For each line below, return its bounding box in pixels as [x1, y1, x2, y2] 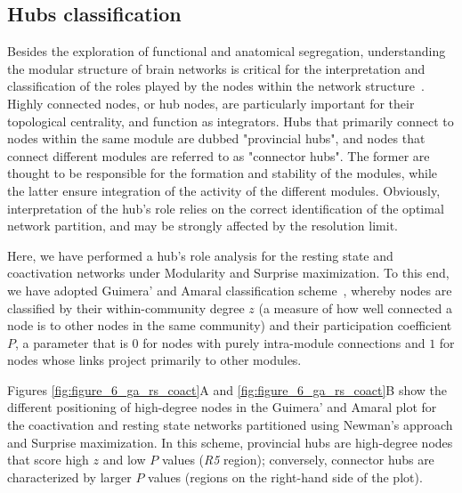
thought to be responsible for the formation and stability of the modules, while [7, 164, 438, 182]
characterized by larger [7, 467, 132, 486]
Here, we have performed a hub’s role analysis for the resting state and [7, 246, 393, 264]
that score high [7, 450, 89, 469]
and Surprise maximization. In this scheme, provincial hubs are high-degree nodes [7, 432, 453, 451]
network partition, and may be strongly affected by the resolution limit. [7, 216, 398, 235]
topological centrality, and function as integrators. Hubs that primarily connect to [7, 111, 454, 130]
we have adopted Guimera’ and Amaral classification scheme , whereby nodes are [7, 280, 452, 299]
